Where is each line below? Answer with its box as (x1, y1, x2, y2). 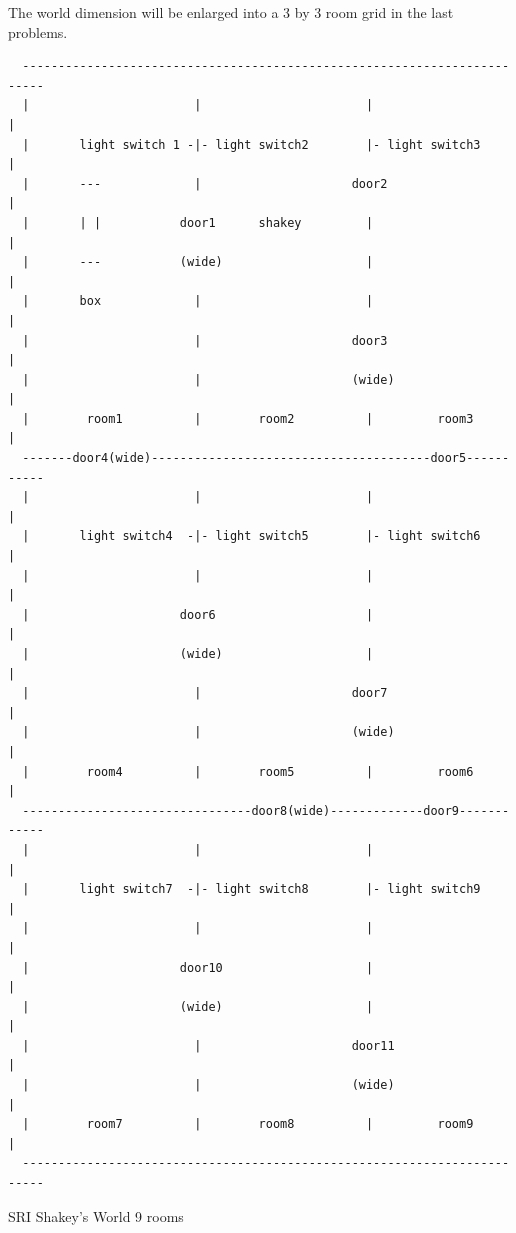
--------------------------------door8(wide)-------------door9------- (22, 803, 510, 818)
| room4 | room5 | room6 (22, 764, 474, 779)
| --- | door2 (22, 176, 388, 191)
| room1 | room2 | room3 (22, 411, 474, 426)
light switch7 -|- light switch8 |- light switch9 (79, 882, 481, 897)
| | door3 (22, 333, 388, 348)
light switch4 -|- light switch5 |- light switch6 (79, 529, 481, 544)
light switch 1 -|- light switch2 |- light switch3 (79, 137, 481, 152)
